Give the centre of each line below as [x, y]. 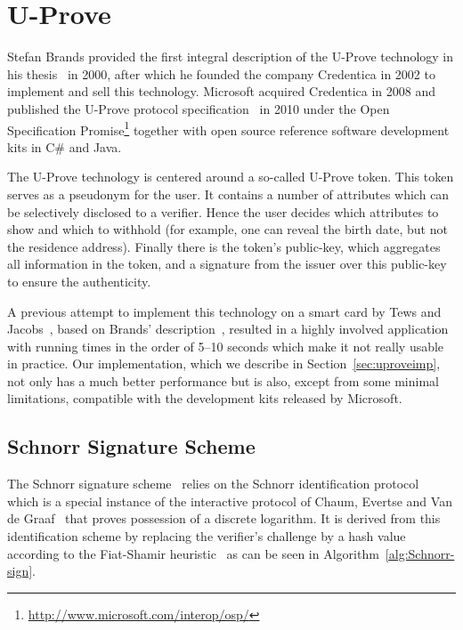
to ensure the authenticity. [79, 281]
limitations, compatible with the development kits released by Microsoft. [205, 398]
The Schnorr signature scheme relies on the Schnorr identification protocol [213, 484]
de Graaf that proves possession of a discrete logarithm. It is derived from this [224, 518]
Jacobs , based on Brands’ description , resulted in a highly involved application [228, 329]
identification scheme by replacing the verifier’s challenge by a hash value [207, 536]
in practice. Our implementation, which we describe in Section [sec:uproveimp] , [224, 363]
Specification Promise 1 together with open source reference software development [228, 128]
